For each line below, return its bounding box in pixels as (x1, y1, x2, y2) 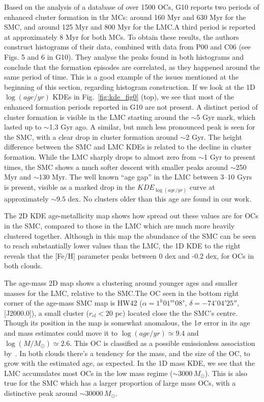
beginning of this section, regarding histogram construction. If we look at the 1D (4, 81, 255, 92)
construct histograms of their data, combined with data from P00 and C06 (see (4, 41, 251, 52)
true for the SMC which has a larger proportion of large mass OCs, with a (4, 378, 236, 388)
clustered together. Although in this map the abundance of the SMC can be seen (4, 230, 256, 241)
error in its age (203, 317, 250, 328)
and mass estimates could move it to (4, 328, 118, 338)
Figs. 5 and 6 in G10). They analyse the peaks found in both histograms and (4, 51, 244, 62)
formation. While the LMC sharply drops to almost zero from (4, 151, 196, 162)
